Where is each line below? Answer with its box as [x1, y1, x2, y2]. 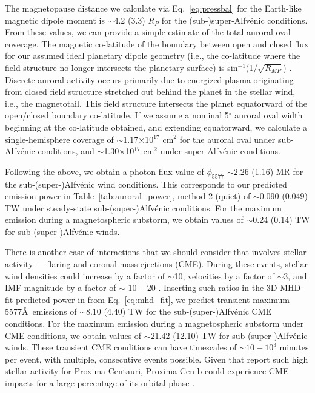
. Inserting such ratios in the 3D [158, 281, 277, 294]
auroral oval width [234, 109, 303, 121]
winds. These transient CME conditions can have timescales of [5, 341, 237, 354]
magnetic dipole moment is [5, 13, 105, 26]
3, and [283, 269, 307, 282]
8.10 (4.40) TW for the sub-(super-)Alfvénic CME [85, 305, 272, 318]
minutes [279, 341, 309, 354]
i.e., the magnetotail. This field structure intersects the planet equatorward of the [5, 97, 308, 109]
